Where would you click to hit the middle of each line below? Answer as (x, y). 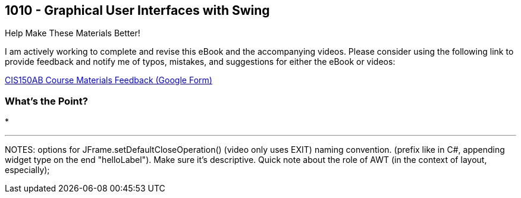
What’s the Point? (46, 101)
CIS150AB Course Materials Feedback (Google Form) (109, 80)
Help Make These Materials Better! (73, 33)
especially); (27, 170)
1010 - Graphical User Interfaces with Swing (137, 10)
